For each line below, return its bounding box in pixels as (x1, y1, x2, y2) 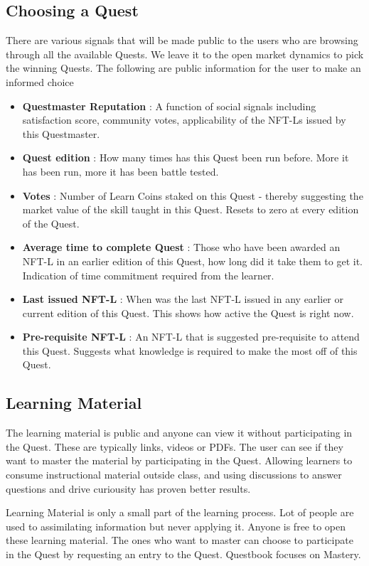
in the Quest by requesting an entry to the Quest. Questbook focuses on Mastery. (6, 547, 361, 562)
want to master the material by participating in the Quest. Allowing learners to (6, 453, 353, 468)
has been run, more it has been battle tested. (22, 164, 219, 178)
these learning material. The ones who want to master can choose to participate (6, 533, 353, 548)
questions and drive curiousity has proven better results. (6, 481, 251, 496)
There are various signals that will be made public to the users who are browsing (6, 33, 358, 48)
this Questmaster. (22, 126, 100, 141)
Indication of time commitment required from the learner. (22, 267, 274, 282)
